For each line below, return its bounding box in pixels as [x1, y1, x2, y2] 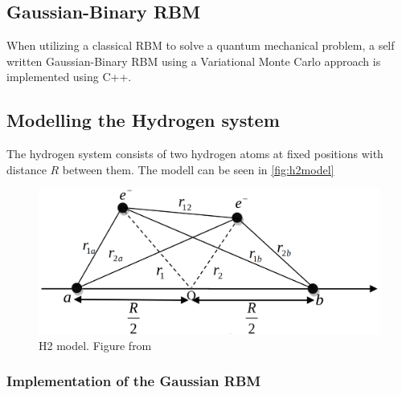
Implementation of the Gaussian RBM [6, 371, 261, 391]
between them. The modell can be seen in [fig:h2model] [62, 161, 334, 177]
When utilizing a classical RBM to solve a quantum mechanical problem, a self [6, 37, 395, 54]
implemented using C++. [6, 68, 132, 85]
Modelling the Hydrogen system [6, 108, 280, 132]
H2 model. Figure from [39, 336, 152, 353]
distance [6, 161, 47, 177]
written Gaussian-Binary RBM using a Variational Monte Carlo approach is [6, 52, 381, 69]
